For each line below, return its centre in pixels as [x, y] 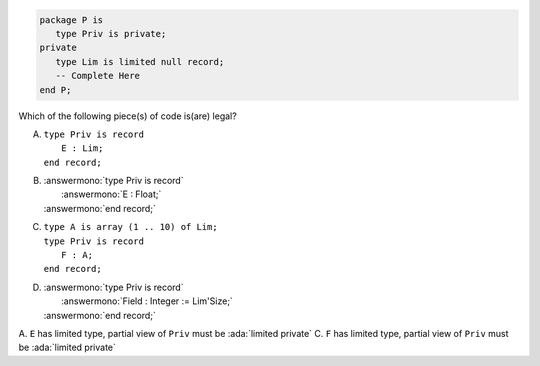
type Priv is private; [111, 33]
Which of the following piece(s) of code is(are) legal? [127, 116]
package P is [71, 19]
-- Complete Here [97, 76]
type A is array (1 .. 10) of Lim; [131, 227]
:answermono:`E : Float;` [111, 194]
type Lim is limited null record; [140, 61]
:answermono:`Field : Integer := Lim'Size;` [147, 301]
